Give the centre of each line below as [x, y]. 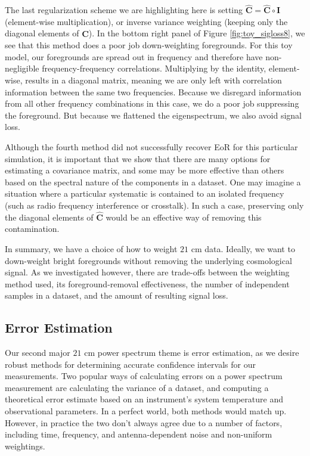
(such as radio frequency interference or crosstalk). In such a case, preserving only [154, 205]
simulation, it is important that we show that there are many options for [138, 158]
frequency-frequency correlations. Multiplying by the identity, [154, 68]
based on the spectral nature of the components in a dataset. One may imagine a [153, 182]
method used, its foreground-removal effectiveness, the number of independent [147, 283]
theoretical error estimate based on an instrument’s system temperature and [144, 399]
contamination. [32, 229]
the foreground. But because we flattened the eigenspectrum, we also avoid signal [153, 115]
